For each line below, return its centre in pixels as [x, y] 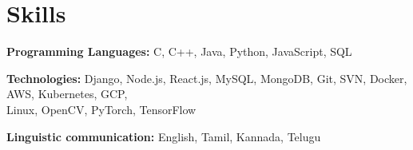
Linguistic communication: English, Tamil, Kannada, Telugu [164, 136]
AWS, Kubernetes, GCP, [67, 94]
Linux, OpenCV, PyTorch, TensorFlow [101, 109]
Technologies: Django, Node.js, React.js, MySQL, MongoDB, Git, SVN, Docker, [207, 78]
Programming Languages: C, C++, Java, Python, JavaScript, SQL [179, 51]
